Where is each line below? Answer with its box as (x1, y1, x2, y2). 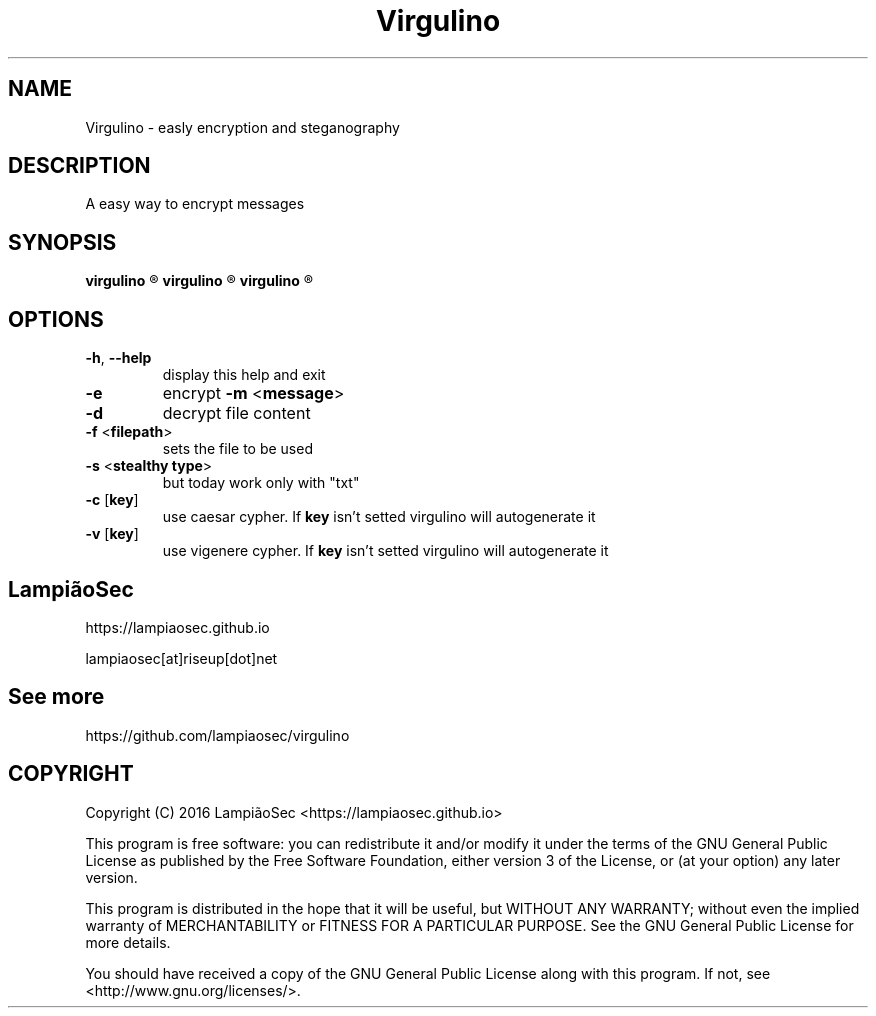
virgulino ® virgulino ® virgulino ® (85, 272, 314, 290)
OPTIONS (8, 306, 104, 332)
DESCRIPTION (8, 153, 151, 179)
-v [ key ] (85, 525, 139, 543)
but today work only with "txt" (162, 474, 360, 492)
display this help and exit (162, 366, 326, 384)
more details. (85, 933, 171, 951)
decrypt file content (162, 403, 311, 424)
